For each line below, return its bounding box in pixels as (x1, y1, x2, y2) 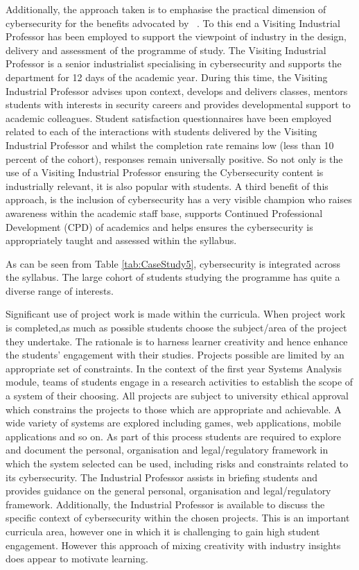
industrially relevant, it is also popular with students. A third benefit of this (6, 178, 329, 193)
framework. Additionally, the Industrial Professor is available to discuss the (6, 496, 325, 511)
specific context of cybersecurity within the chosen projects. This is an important (6, 510, 350, 525)
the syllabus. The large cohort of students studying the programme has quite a (6, 270, 340, 284)
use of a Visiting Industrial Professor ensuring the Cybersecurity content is (6, 165, 324, 180)
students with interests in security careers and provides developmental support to (6, 97, 351, 112)
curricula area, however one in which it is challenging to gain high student (6, 524, 320, 538)
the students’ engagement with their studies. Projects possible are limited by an (6, 347, 344, 362)
